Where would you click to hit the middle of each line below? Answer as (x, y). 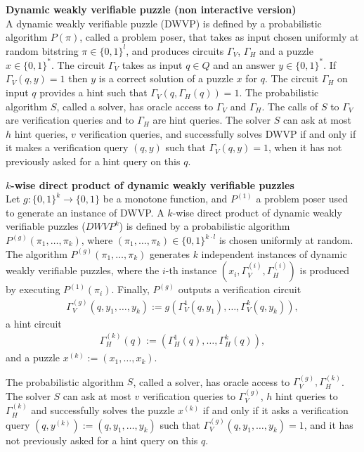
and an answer (244, 64)
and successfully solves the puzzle (103, 410)
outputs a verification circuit (240, 289)
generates (170, 253)
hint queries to (307, 395)
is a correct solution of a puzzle (166, 78)
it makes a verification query (67, 147)
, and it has (329, 424)
